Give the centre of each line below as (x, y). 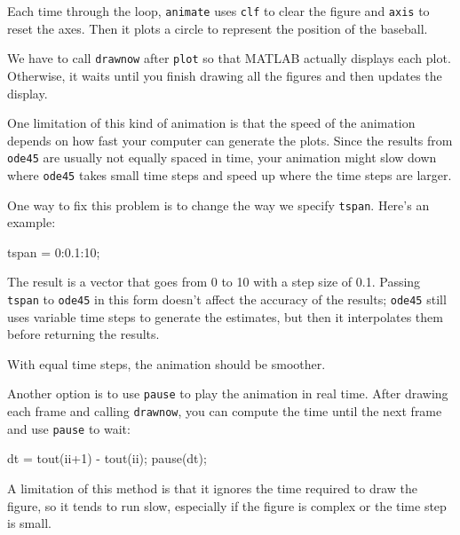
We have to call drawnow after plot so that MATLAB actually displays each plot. (229, 58)
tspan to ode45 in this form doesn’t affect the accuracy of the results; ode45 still (227, 299)
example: (32, 222)
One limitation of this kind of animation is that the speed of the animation (211, 123)
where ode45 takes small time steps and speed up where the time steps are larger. (230, 174)
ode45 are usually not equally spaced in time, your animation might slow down (222, 157)
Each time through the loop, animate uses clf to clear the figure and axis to (218, 11)
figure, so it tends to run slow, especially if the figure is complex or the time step (227, 505)
